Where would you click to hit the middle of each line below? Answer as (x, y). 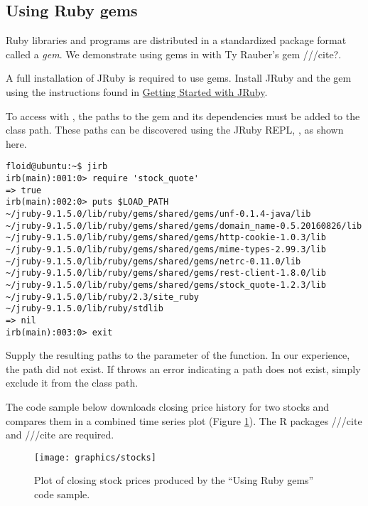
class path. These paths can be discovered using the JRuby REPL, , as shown (175, 130)
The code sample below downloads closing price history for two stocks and (168, 406)
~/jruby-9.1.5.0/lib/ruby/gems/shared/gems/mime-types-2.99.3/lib (166, 249)
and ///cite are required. (60, 435)
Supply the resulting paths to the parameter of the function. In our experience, (178, 355)
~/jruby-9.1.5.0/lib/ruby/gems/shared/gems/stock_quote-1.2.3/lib (166, 285)
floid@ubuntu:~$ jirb (57, 167)
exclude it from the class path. (72, 383)
